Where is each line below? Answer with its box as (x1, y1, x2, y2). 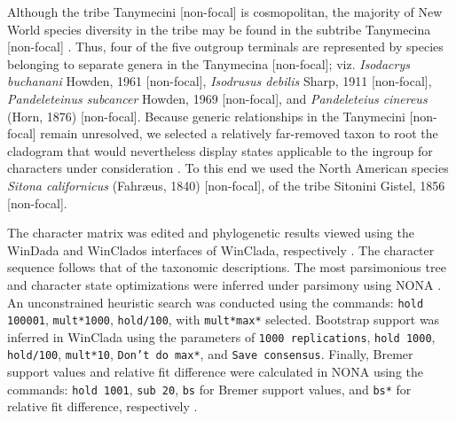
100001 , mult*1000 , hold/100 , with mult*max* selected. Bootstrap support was (7, 310, 440, 329)
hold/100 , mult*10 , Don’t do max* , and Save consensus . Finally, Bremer (7, 345, 413, 363)
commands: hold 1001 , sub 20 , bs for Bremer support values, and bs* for (7, 379, 412, 398)
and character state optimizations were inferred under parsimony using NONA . (7, 275, 442, 293)
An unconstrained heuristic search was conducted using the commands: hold (7, 292, 424, 311)
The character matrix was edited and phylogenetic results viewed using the (7, 223, 414, 242)
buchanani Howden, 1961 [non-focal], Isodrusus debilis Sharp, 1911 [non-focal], (7, 72, 432, 90)
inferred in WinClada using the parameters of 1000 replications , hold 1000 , (7, 327, 436, 346)
